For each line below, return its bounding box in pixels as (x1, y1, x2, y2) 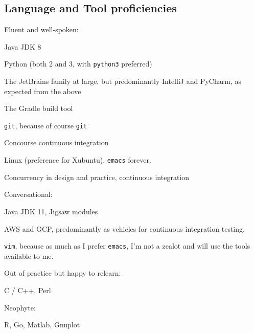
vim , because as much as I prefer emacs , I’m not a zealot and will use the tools (4, 240, 250, 251)
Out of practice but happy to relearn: (4, 268, 121, 278)
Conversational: (4, 189, 53, 199)
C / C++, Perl (4, 284, 51, 295)
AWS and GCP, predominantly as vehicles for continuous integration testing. (4, 223, 245, 234)
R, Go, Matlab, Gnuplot (4, 319, 80, 330)
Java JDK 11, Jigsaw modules (4, 206, 98, 216)
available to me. (4, 250, 54, 261)
